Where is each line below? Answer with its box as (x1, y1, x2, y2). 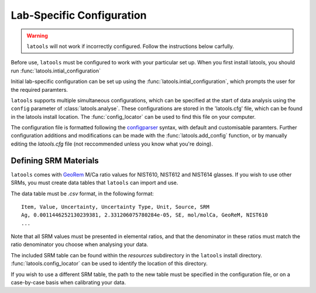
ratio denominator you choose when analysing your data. (11, 241, 149, 248)
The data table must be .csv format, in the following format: (11, 190, 154, 197)
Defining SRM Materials (11, 156, 99, 166)
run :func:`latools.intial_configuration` (11, 67, 101, 74)
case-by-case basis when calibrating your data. (11, 279, 126, 286)
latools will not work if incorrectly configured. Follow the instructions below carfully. (26, 43, 234, 50)
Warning (26, 32, 48, 39)
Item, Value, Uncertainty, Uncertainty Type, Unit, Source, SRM (21, 204, 210, 210)
